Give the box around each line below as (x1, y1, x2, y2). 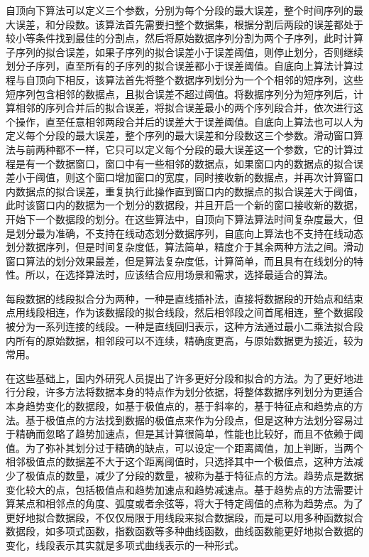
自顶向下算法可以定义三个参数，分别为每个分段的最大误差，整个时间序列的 (6, 3, 353, 17)
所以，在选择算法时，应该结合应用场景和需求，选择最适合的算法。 (25, 267, 334, 282)
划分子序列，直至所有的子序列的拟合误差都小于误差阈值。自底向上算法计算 (6, 58, 353, 73)
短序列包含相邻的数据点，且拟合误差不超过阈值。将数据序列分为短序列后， (6, 86, 353, 101)
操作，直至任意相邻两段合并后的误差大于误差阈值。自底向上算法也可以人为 (15, 114, 363, 129)
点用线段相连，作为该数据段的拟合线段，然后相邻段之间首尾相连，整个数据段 (6, 305, 363, 320)
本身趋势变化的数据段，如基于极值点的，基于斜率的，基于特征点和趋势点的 (6, 399, 353, 413)
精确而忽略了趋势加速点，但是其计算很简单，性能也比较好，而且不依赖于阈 (15, 426, 363, 441)
